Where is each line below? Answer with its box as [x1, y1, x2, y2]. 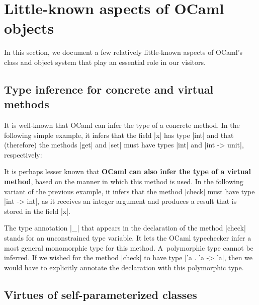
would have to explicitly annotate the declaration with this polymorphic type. [4, 262, 244, 272]
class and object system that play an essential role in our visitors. [4, 56, 206, 67]
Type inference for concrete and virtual [4, 81, 214, 97]
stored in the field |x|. [4, 205, 70, 216]
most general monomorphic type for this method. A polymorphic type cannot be [4, 242, 253, 253]
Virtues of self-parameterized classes [4, 286, 197, 302]
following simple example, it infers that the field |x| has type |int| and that [4, 129, 234, 140]
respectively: [4, 149, 42, 160]
